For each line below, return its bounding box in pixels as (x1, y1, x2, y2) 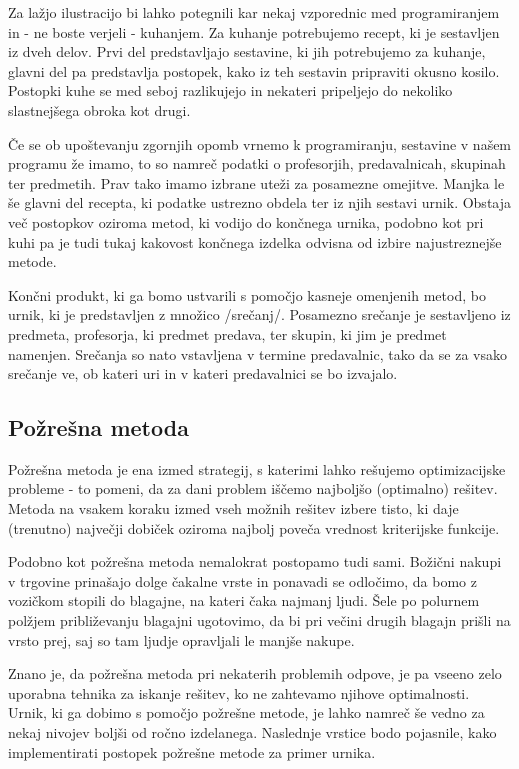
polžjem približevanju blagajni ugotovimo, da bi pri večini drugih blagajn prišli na (8, 610, 511, 631)
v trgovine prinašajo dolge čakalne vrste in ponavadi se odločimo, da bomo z (8, 570, 477, 591)
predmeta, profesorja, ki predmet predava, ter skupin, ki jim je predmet (8, 323, 447, 344)
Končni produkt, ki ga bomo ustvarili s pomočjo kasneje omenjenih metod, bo (8, 284, 486, 305)
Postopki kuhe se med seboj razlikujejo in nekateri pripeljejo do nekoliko (8, 80, 453, 101)
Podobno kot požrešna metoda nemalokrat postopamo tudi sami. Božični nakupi (8, 551, 502, 572)
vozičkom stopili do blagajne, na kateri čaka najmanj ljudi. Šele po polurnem (8, 590, 480, 611)
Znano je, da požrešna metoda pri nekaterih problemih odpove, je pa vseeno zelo (8, 663, 502, 684)
